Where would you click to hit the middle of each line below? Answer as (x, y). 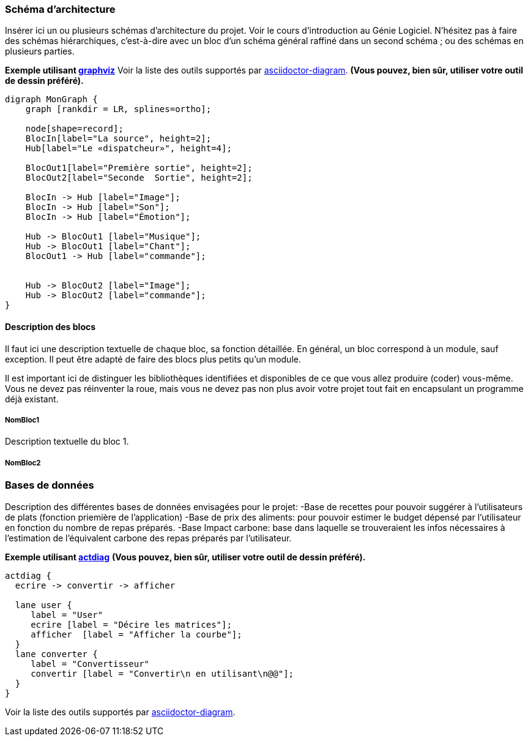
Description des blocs (50, 326)
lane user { (43, 605)
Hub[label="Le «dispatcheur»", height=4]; (128, 149)
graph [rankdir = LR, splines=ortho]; (118, 109)
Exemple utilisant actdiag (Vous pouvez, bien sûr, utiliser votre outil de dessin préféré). (185, 557)
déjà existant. (32, 399)
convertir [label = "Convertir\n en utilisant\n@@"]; (162, 673)
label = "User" (67, 615)
